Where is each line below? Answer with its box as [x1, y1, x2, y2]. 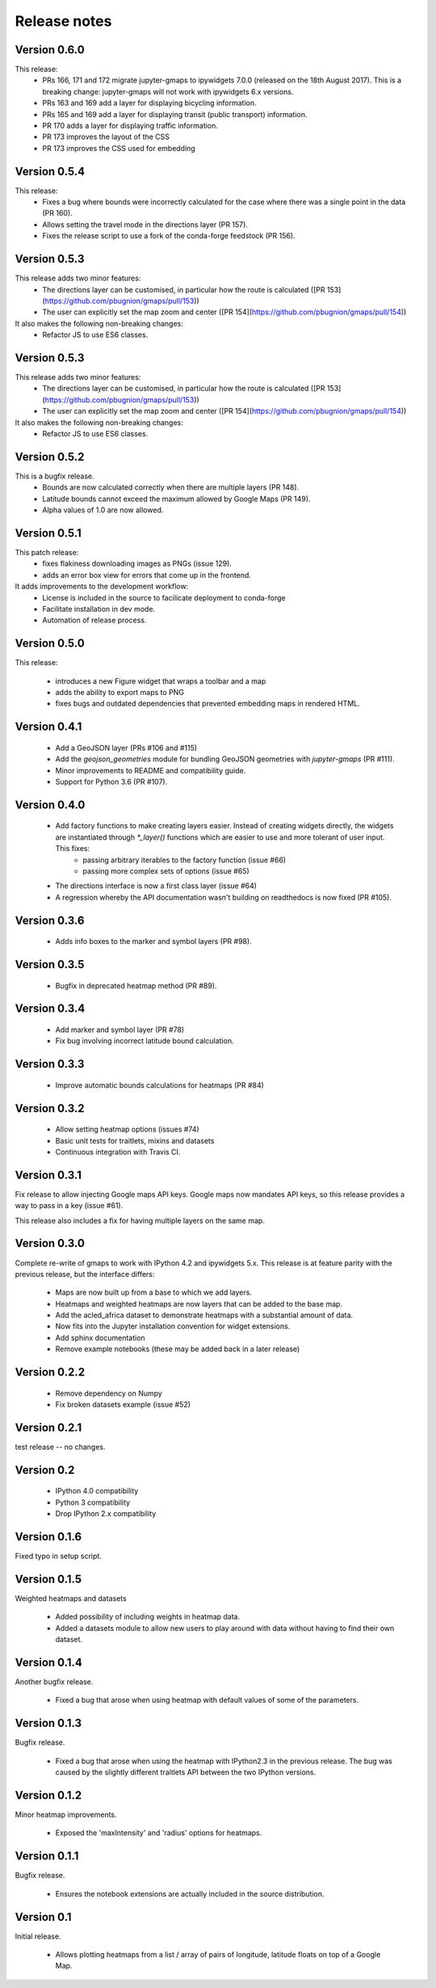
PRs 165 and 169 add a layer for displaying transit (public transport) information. [42, 109, 308, 119]
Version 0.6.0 [15, 43, 85, 57]
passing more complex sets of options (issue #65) [82, 866, 249, 876]
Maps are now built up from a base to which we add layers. [55, 1287, 252, 1297]
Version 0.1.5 [15, 1572, 82, 1586]
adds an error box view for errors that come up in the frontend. [42, 570, 252, 579]
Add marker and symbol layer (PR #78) [55, 1025, 185, 1034]
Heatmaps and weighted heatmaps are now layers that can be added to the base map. [55, 1299, 343, 1308]
